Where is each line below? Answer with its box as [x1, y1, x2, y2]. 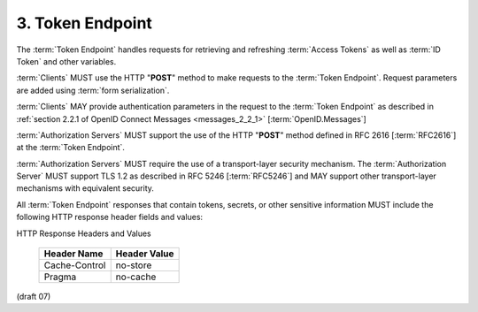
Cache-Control [43, 259, 106, 271]
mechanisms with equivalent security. [16, 183, 155, 194]
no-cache [115, 270, 157, 283]
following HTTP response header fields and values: [16, 212, 204, 223]
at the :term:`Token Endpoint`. [16, 142, 126, 153]
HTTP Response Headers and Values [16, 228, 152, 239]
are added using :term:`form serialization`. [16, 85, 170, 95]
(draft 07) [16, 292, 51, 302]
